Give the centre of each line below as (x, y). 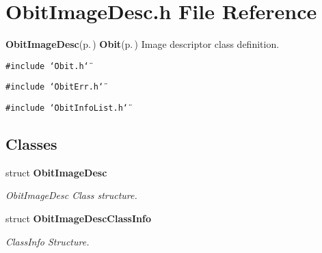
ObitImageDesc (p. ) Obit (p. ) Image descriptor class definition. (143, 44)
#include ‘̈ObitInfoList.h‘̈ (67, 108)
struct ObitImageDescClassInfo (78, 218)
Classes (31, 144)
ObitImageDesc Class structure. (71, 195)
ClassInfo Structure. (48, 241)
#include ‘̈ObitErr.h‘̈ (55, 87)
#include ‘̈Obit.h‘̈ (47, 66)
